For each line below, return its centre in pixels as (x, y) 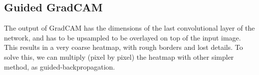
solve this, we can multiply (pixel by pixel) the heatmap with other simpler (119, 56)
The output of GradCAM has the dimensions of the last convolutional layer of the (129, 28)
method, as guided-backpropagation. (60, 66)
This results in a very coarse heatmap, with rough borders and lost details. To (124, 47)
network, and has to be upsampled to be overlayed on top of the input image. (123, 37)
